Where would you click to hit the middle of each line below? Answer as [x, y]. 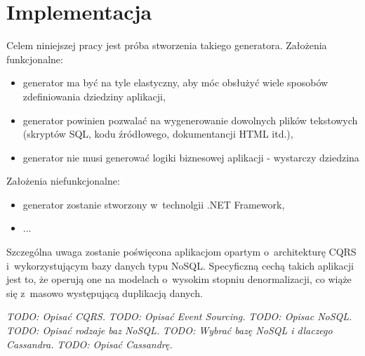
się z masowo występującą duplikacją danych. [105, 292]
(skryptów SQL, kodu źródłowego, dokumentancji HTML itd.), [158, 134]
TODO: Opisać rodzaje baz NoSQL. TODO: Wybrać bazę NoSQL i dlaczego [170, 330]
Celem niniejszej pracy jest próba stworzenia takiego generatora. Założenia [167, 45]
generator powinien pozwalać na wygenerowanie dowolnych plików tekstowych [190, 120]
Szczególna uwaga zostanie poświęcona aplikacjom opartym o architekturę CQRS [181, 252]
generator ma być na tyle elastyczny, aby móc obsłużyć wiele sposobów [175, 83]
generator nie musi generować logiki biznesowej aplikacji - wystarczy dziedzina [191, 157]
